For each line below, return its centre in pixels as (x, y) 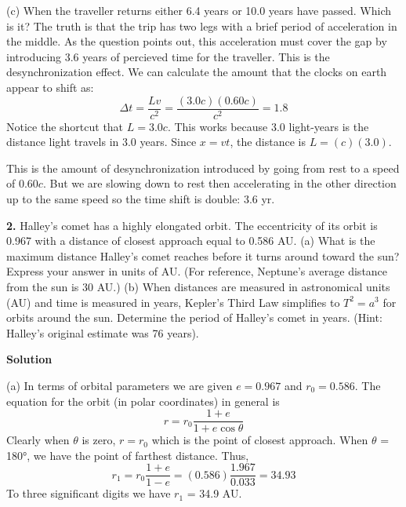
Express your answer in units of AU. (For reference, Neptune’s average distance (197, 271)
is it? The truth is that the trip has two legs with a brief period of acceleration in (202, 26)
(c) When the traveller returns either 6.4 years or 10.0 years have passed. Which (199, 10)
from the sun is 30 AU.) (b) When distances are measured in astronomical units (198, 286)
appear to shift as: (50, 87)
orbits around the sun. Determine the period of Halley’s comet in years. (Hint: (194, 317)
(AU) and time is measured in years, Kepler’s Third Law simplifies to (173, 302)
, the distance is (268, 142)
